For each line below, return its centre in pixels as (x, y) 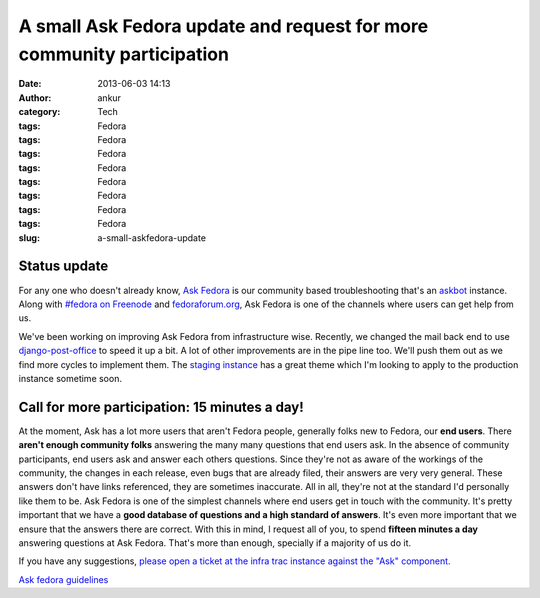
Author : (35, 97)
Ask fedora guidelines (63, 579)
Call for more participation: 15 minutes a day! (161, 406)
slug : (29, 237)
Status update (63, 266)
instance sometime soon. (70, 378)
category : (39, 112)
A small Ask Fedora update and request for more (223, 26)
